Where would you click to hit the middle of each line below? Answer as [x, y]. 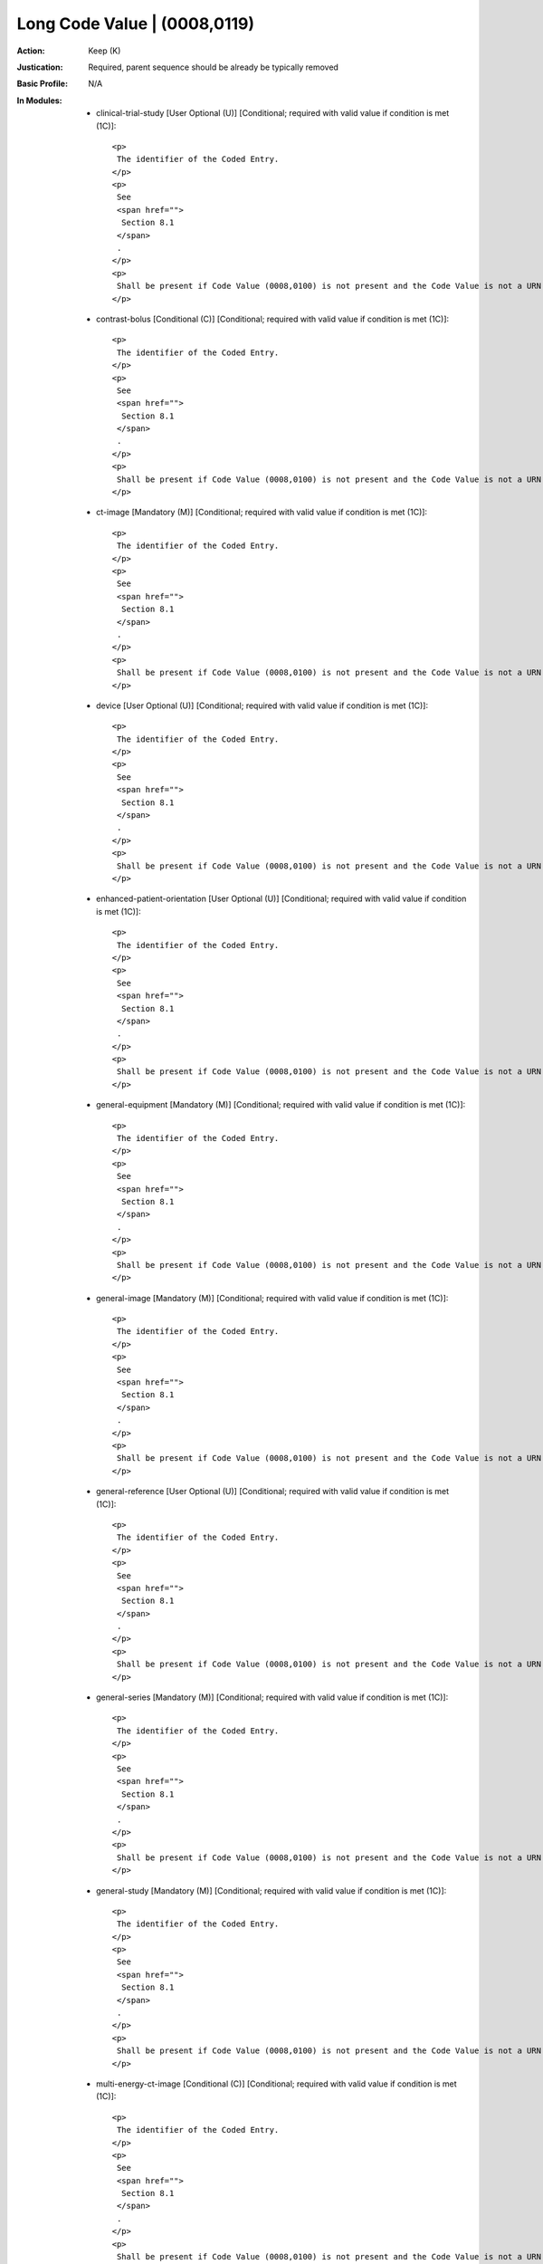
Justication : [40, 67]
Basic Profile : [42, 84]
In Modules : [39, 101]
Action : [31, 51]
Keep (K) [105, 51]
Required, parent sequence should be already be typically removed [214, 67]
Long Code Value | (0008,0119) [136, 24]
